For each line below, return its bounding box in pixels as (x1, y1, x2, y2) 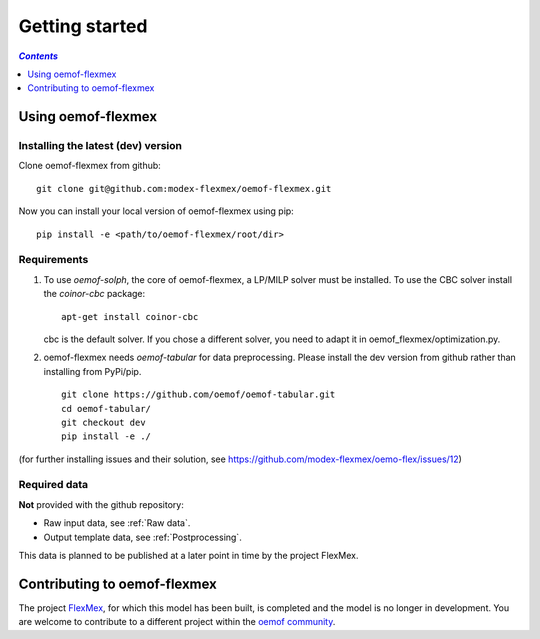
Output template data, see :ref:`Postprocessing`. (43, 531, 242, 543)
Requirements (18, 253, 89, 267)
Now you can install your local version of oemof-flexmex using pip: (18, 205, 294, 217)
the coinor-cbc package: (43, 288, 146, 300)
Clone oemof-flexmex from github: (18, 160, 162, 172)
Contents (18, 50, 59, 62)
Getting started (18, 15, 148, 37)
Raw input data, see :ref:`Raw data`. (43, 517, 191, 529)
